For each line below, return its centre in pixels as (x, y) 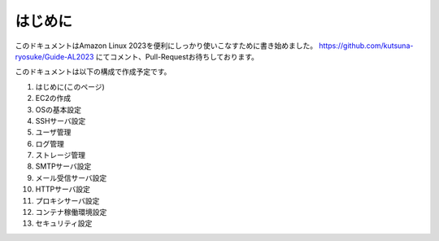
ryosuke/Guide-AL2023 (54, 56)
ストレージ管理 (60, 156)
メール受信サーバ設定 (71, 177)
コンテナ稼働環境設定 (71, 213)
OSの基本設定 (58, 109)
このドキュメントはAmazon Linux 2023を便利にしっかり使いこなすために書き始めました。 (166, 46)
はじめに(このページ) (70, 86)
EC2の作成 (53, 99)
